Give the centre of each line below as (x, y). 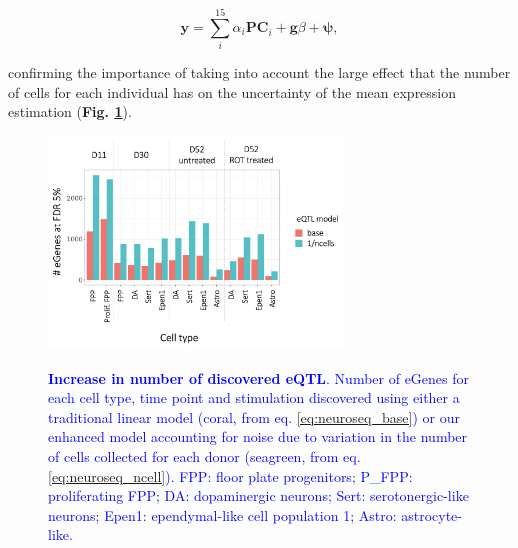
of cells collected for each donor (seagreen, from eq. (204, 456)
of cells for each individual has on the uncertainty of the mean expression (232, 91)
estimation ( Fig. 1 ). (70, 111)
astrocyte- (431, 514)
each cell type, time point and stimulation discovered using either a (254, 397)
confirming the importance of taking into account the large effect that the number (259, 72)
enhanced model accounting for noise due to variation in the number (258, 436)
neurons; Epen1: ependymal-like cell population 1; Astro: (222, 514)
